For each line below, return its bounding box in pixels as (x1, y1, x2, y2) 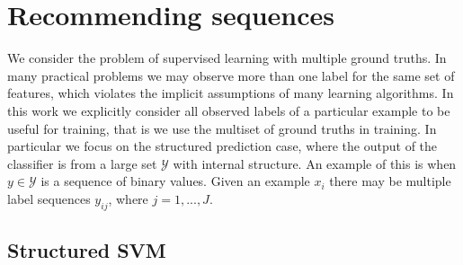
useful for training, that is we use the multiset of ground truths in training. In (7, 119, 437, 137)
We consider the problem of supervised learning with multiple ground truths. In (7, 49, 447, 67)
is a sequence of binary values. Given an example (40, 172, 310, 190)
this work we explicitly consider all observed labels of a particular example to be (7, 101, 450, 119)
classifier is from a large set (7, 154, 157, 172)
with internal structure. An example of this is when (173, 154, 457, 172)
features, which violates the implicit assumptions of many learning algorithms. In (7, 84, 454, 102)
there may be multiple (329, 172, 451, 190)
